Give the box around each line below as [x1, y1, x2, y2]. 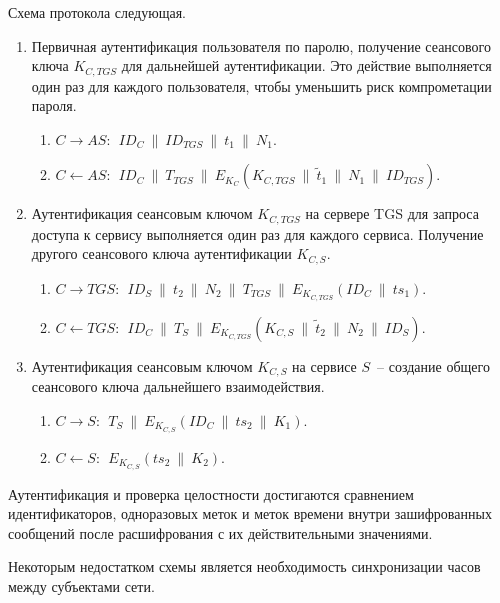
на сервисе [292, 355, 357, 376]
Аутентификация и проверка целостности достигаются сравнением [8, 483, 414, 504]
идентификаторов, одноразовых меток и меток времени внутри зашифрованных [8, 503, 492, 524]
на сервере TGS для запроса [305, 203, 479, 224]
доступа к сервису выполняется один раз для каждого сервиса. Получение [31, 223, 484, 244]
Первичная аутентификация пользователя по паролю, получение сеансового [31, 35, 491, 56]
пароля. [31, 95, 77, 116]
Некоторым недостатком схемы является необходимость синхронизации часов [8, 556, 481, 577]
